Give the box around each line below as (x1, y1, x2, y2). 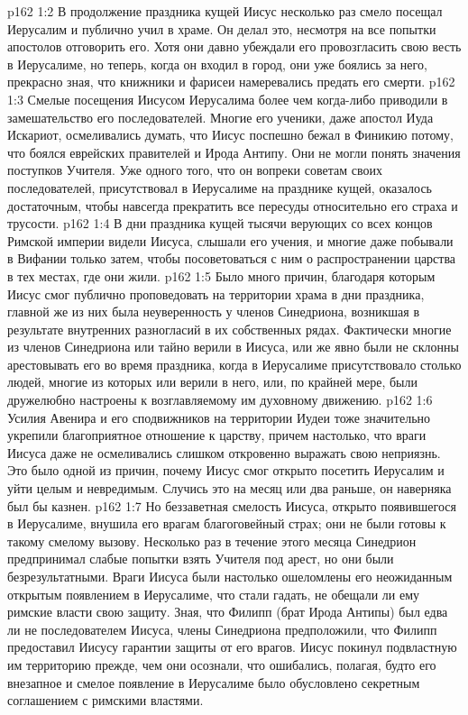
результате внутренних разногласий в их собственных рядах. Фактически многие (7, 319, 452, 338)
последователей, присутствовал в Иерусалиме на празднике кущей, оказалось (7, 178, 432, 197)
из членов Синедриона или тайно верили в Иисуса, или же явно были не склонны (7, 337, 459, 356)
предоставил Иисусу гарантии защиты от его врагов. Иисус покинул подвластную (7, 637, 457, 656)
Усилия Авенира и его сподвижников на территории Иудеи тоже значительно (7, 408, 431, 426)
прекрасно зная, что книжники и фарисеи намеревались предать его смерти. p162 (7, 72, 455, 91)
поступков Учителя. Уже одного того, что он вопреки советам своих (7, 160, 382, 179)
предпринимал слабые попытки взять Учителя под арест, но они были (7, 549, 394, 568)
